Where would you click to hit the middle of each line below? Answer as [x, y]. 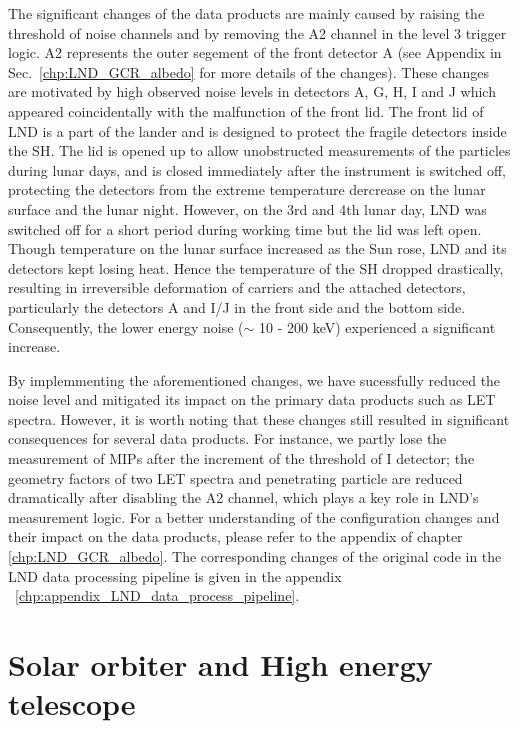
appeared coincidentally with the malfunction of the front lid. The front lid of [246, 110]
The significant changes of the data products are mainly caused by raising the [246, 13]
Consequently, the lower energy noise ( [126, 326]
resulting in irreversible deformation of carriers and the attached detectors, [237, 287]
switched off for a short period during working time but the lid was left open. [245, 228]
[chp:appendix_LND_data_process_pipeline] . [157, 595]
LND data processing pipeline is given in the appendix [175, 575]
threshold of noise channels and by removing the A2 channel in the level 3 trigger [257, 32]
